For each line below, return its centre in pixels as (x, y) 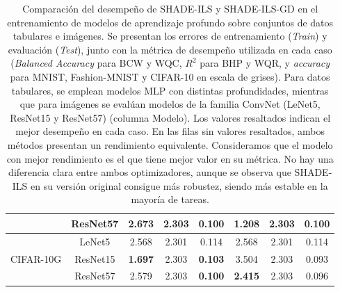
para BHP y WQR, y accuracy (265, 63)
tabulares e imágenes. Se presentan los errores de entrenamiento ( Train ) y (170, 36)
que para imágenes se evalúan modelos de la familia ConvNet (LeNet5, (170, 104)
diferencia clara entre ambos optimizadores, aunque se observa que (150, 172)
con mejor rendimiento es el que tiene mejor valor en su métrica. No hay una (170, 158)
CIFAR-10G (36, 258)
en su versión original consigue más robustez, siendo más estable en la (179, 185)
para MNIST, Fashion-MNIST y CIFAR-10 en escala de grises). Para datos (170, 76)
